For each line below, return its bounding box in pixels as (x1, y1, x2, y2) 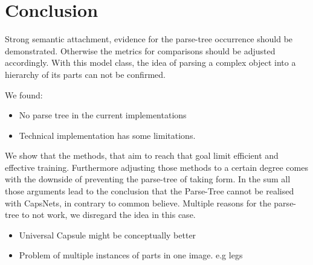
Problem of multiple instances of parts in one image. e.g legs (19, 249, 243, 261)
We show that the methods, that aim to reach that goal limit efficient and (5, 149, 279, 162)
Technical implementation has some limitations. (19, 129, 196, 141)
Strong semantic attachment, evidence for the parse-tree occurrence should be (5, 33, 293, 45)
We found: (5, 88, 43, 101)
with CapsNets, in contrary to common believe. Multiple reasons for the (5, 196, 271, 209)
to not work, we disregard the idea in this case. (22, 208, 196, 221)
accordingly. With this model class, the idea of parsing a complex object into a (5, 56, 296, 69)
